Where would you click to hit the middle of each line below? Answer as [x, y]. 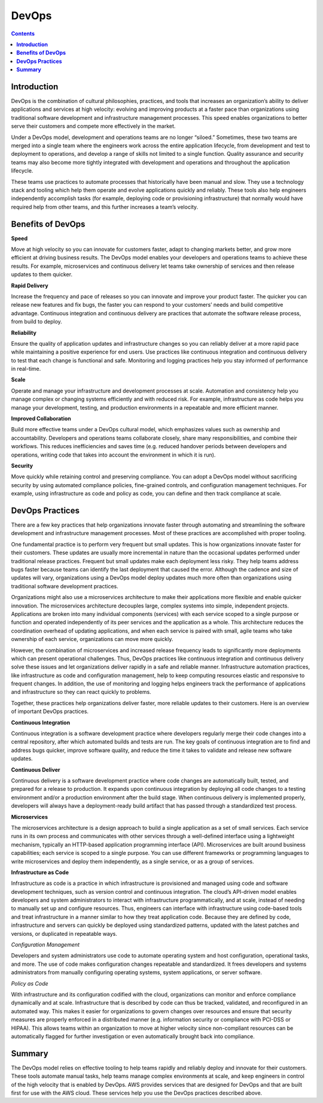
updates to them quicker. [42, 274]
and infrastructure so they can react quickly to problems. [81, 692]
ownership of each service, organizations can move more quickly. [92, 639]
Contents [23, 34]
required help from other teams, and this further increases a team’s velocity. [105, 207]
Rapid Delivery [30, 285]
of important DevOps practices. [50, 711]
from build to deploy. [36, 322]
